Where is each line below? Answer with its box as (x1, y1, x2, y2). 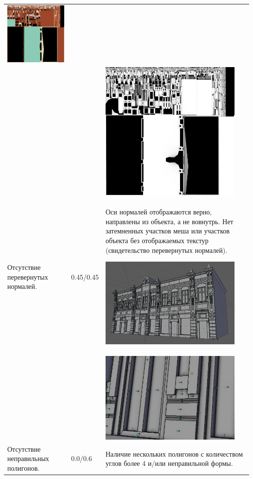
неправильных (7, 453, 49, 463)
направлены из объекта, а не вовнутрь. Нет (105, 216, 234, 226)
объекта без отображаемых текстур (105, 235, 209, 245)
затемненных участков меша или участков (105, 226, 230, 236)
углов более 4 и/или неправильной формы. (105, 458, 233, 468)
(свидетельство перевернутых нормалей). (105, 245, 228, 255)
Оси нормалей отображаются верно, (105, 207, 212, 217)
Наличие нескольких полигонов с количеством (105, 448, 243, 459)
